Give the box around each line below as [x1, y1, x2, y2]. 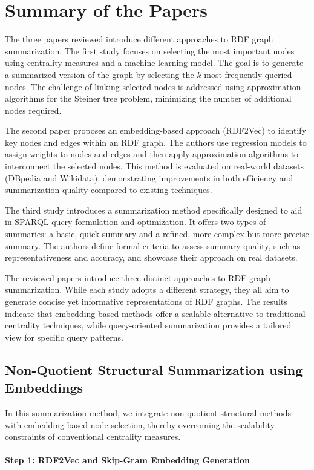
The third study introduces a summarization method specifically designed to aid [5, 203, 303, 216]
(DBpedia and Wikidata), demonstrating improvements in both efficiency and [5, 171, 293, 184]
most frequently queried [204, 68, 292, 80]
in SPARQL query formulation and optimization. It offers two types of [5, 215, 266, 228]
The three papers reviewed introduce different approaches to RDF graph [5, 33, 273, 45]
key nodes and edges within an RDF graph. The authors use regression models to [5, 135, 307, 148]
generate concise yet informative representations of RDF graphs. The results [5, 295, 287, 307]
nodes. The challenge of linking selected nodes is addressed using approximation [5, 80, 301, 93]
